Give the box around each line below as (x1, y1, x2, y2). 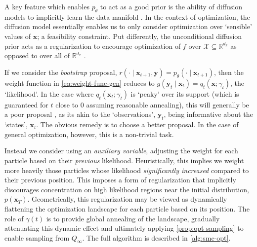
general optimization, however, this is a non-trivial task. (4, 129, 174, 139)
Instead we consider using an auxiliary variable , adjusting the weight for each (4, 145, 238, 156)
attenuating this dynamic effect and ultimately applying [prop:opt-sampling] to (4, 223, 244, 233)
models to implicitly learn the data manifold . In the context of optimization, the (4, 11, 250, 22)
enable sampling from (4, 232, 70, 243)
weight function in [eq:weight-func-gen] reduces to (4, 77, 155, 88)
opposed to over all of (4, 50, 70, 61)
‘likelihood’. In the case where (4, 88, 94, 99)
